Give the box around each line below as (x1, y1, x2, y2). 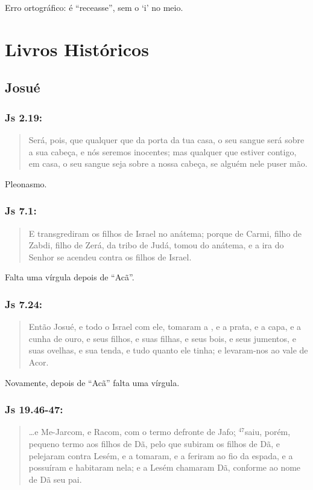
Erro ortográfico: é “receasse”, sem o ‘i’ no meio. (5, 1, 183, 13)
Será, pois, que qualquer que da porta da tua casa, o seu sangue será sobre (28, 133, 305, 146)
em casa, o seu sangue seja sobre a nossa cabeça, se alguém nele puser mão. (28, 157, 308, 170)
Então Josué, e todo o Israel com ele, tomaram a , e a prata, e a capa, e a (28, 320, 302, 333)
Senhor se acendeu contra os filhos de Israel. (28, 250, 192, 263)
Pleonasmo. (5, 177, 47, 190)
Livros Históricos (5, 36, 149, 61)
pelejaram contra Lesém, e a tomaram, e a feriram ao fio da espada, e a (28, 449, 293, 462)
